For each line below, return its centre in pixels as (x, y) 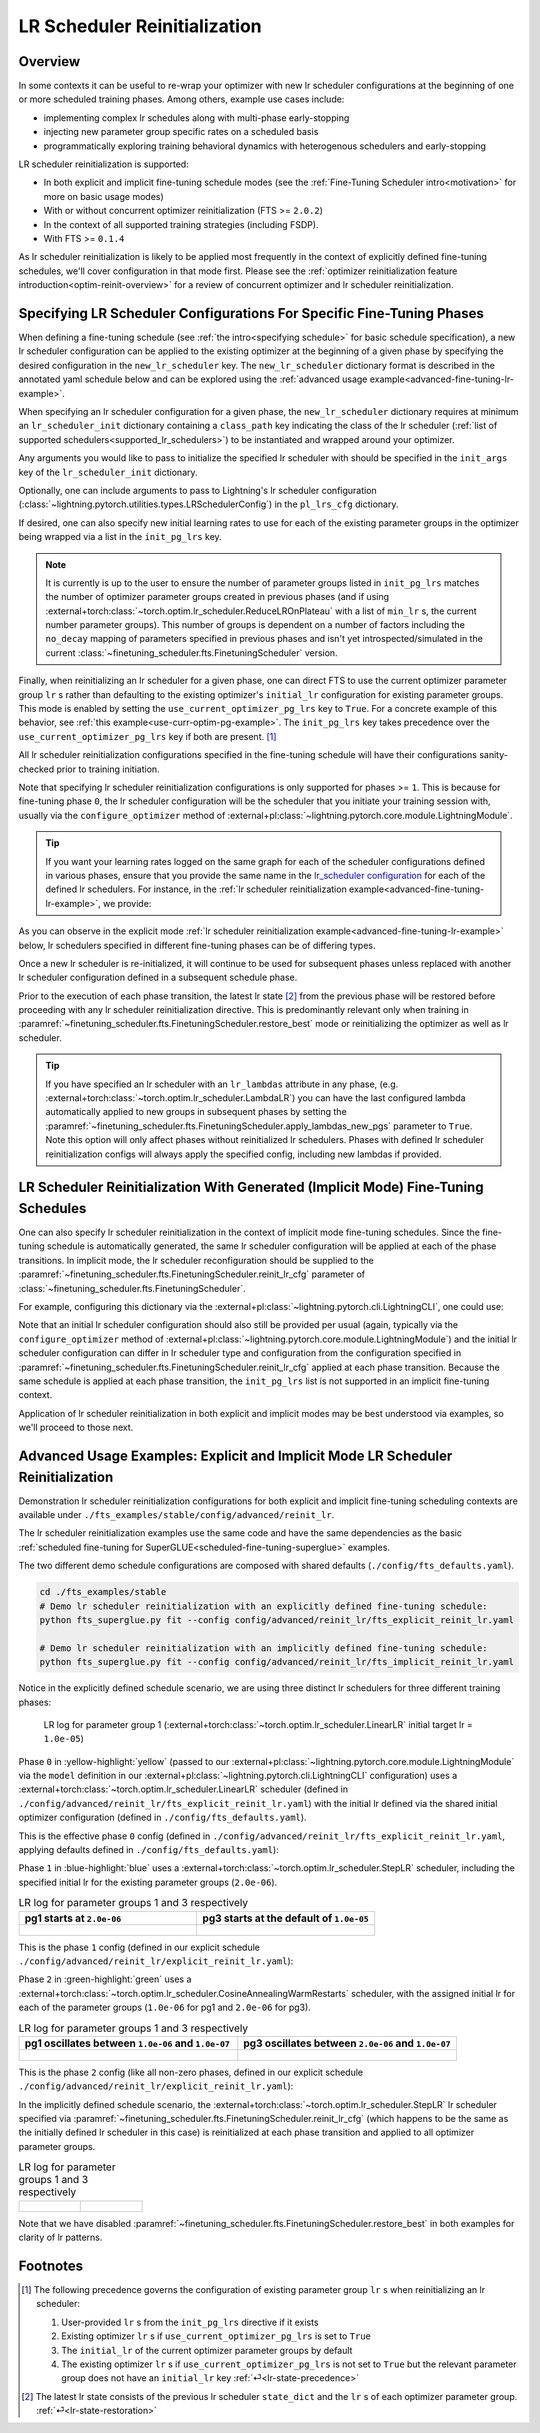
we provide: (127, 903)
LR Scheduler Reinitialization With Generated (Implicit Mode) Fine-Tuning (251, 1187)
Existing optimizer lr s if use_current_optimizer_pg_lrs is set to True (216, 2336)
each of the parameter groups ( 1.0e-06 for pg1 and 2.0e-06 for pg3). (165, 2007)
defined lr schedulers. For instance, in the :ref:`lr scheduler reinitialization (196, 889)
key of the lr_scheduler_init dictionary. (108, 472)
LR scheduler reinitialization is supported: (103, 164)
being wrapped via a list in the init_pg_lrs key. (120, 537)
